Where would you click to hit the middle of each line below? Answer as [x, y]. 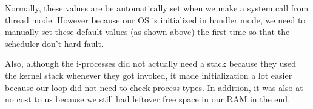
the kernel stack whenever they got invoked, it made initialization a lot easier [149, 75]
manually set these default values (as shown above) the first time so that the [147, 32]
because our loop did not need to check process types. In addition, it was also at [154, 87]
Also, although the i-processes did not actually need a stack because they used [151, 64]
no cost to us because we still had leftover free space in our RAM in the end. [148, 99]
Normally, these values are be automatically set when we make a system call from [157, 8]
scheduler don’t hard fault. [54, 43]
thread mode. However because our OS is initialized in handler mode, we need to [155, 20]
